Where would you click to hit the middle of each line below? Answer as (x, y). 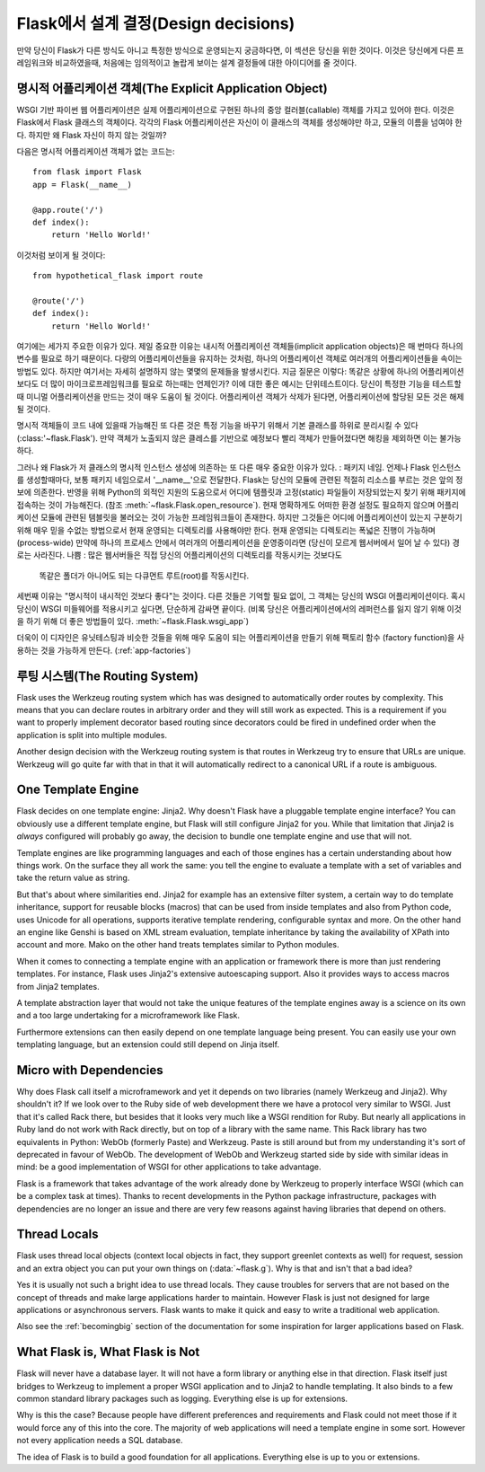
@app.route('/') (68, 210)
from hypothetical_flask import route (118, 276)
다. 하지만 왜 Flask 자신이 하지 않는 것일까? (92, 135)
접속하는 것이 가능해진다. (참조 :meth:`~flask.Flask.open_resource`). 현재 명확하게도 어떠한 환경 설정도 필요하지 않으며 (226, 505)
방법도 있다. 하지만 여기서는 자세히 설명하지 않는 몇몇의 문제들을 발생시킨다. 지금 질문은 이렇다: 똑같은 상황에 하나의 (218, 371)
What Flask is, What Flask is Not (108, 1352)
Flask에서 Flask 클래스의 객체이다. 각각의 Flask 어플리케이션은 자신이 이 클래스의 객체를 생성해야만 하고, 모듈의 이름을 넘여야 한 (239, 122)
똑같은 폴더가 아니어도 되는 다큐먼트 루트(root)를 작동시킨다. (144, 576)
